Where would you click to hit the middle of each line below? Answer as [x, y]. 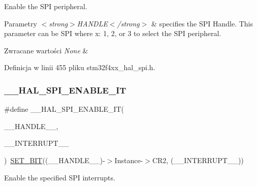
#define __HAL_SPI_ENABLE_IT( [64, 109]
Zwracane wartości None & [46, 50]
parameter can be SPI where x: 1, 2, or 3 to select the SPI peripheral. [113, 33]
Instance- [129, 160]
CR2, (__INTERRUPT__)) [198, 160]
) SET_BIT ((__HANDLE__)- [55, 160]
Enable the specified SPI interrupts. [60, 177]
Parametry [21, 23]
